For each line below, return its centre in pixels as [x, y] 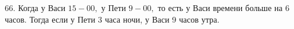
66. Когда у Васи [35, 8]
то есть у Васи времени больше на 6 [224, 8]
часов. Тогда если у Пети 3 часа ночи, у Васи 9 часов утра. [112, 19]
